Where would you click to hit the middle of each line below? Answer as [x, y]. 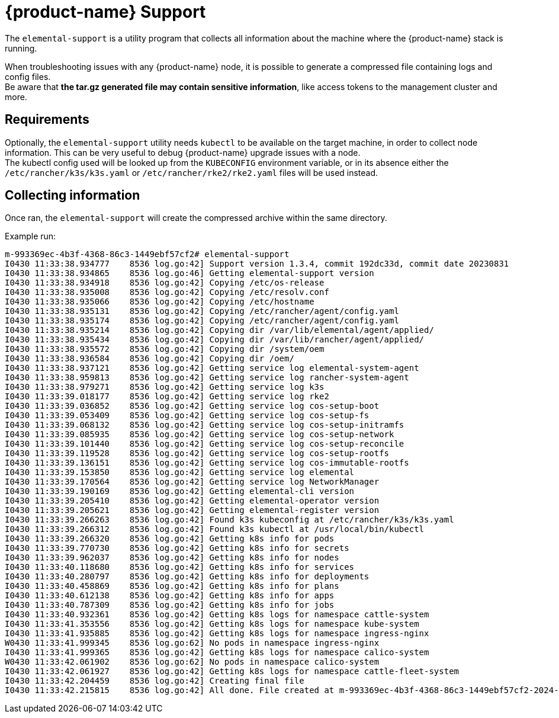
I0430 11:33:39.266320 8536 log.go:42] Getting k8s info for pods [170, 539]
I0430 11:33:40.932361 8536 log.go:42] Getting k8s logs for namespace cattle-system [217, 615]
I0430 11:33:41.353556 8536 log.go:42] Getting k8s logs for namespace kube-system [212, 624]
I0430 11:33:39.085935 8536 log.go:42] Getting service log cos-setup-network [200, 435]
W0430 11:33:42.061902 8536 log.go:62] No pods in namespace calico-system [192, 662]
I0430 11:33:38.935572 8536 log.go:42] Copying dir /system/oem [165, 349]
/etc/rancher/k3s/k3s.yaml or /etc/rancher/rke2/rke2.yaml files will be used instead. [192, 172]
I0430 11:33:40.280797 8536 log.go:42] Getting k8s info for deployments [187, 577]
